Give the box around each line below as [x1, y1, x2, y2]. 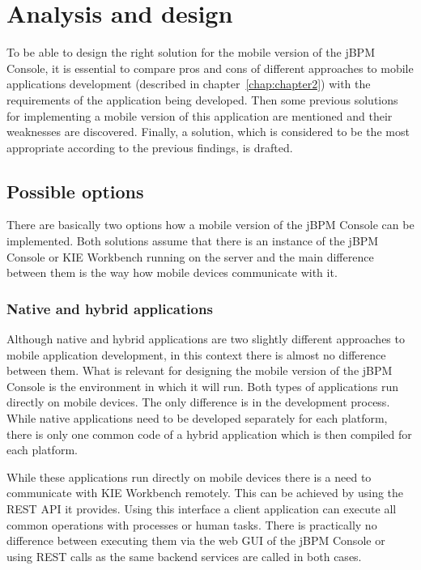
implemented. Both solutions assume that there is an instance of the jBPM [6, 232, 379, 249]
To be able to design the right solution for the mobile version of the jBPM [6, 44, 375, 61]
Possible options [6, 178, 144, 203]
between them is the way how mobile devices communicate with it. [6, 264, 338, 281]
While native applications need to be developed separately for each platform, [6, 410, 388, 427]
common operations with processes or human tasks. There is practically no [6, 516, 377, 533]
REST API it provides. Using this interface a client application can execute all [6, 500, 397, 517]
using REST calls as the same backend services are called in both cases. [6, 547, 362, 564]
